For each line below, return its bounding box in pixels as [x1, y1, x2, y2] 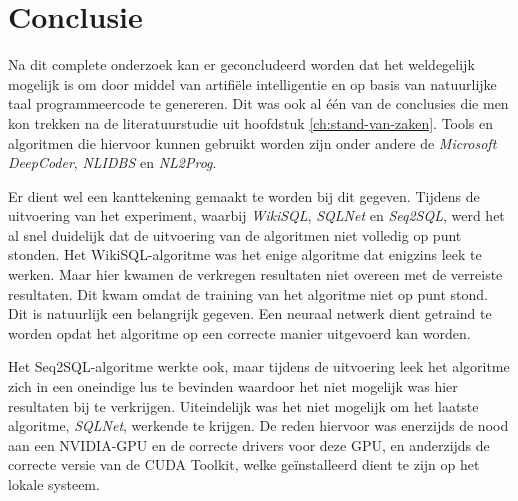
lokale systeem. [8, 474, 100, 494]
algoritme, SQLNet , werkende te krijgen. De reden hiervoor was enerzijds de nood [8, 415, 509, 436]
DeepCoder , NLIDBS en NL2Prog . [8, 152, 217, 173]
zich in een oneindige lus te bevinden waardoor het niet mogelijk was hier [8, 376, 458, 397]
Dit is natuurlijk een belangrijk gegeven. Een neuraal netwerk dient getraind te [8, 303, 492, 324]
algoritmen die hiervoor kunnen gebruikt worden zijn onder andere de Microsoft [8, 132, 497, 153]
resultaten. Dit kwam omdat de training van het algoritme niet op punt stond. [8, 283, 488, 304]
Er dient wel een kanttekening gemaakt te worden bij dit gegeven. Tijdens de [8, 185, 480, 206]
